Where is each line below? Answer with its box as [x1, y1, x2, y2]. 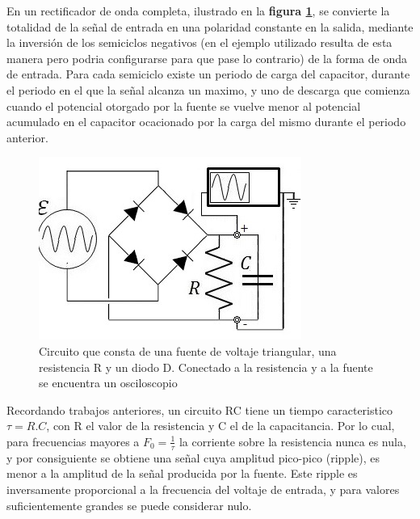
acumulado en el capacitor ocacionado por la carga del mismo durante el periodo [6, 113, 406, 130]
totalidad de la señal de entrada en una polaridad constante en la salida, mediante [6, 18, 414, 35]
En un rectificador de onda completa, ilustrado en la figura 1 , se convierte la [6, 2, 390, 19]
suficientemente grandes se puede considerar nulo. [6, 496, 252, 513]
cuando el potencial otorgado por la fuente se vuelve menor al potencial [6, 97, 361, 114]
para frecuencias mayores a [6, 432, 140, 449]
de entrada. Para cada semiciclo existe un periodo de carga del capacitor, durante [6, 65, 410, 82]
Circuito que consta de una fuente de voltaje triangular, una [39, 342, 337, 359]
